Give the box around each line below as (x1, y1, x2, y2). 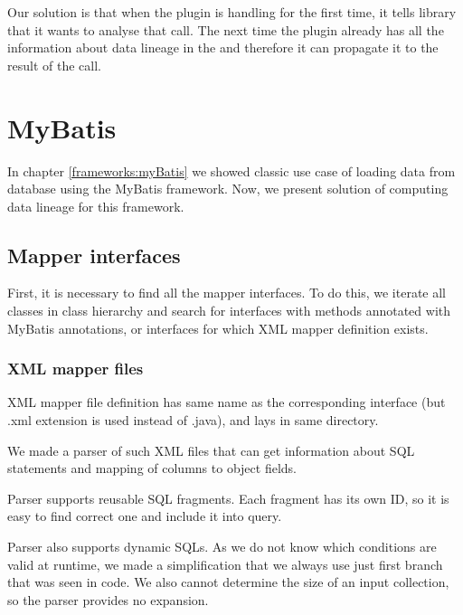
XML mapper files (7, 357, 144, 380)
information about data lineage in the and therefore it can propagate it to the (7, 38, 439, 57)
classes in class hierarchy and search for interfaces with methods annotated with (7, 301, 450, 320)
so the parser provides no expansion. (7, 590, 209, 609)
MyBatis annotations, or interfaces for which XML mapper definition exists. (7, 318, 429, 337)
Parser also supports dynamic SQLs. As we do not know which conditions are (7, 537, 437, 556)
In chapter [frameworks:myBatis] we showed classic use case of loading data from (7, 161, 456, 180)
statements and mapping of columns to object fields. (7, 459, 297, 478)
